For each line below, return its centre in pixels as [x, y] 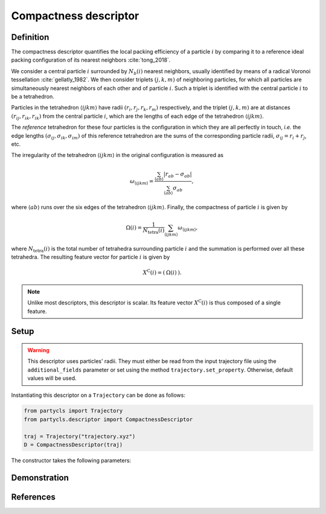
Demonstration [40, 477]
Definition [30, 37]
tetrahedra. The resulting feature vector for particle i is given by [91, 257]
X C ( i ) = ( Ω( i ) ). [162, 272]
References [33, 497]
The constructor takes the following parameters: [71, 461]
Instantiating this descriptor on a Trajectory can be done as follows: [98, 395]
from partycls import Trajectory [73, 411]
